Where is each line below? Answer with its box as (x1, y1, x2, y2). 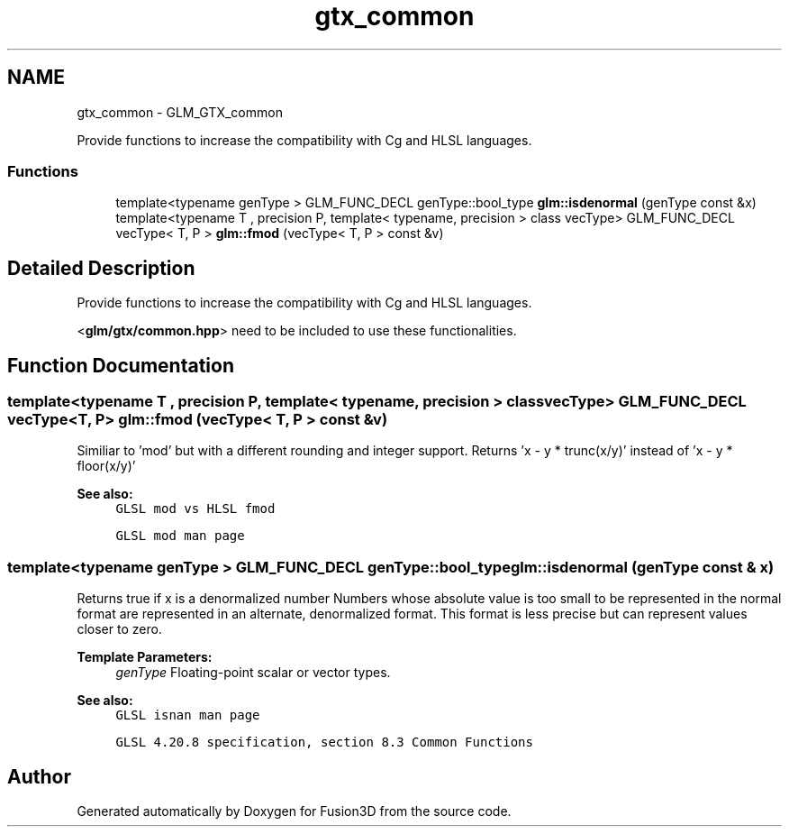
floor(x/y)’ (77, 458, 136, 474)
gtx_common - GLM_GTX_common (77, 104, 283, 120)
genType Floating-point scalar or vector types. (115, 664, 391, 681)
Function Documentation (7, 353, 234, 377)
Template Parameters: (77, 649, 213, 665)
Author (7, 765, 71, 788)
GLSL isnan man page (115, 708, 260, 723)
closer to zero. (77, 621, 162, 637)
